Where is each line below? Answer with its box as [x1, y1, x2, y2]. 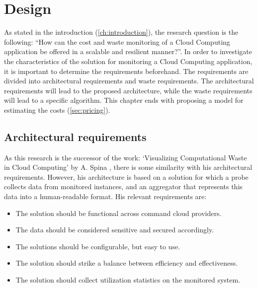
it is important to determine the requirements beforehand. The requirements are [4, 66, 249, 76]
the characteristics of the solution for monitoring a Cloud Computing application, [4, 56, 253, 66]
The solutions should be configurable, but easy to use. [15, 241, 180, 251]
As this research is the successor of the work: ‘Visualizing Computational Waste [4, 152, 247, 162]
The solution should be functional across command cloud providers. [15, 208, 222, 218]
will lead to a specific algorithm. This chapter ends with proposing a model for [4, 95, 244, 105]
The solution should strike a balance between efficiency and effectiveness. [15, 258, 238, 268]
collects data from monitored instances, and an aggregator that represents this [4, 181, 243, 192]
